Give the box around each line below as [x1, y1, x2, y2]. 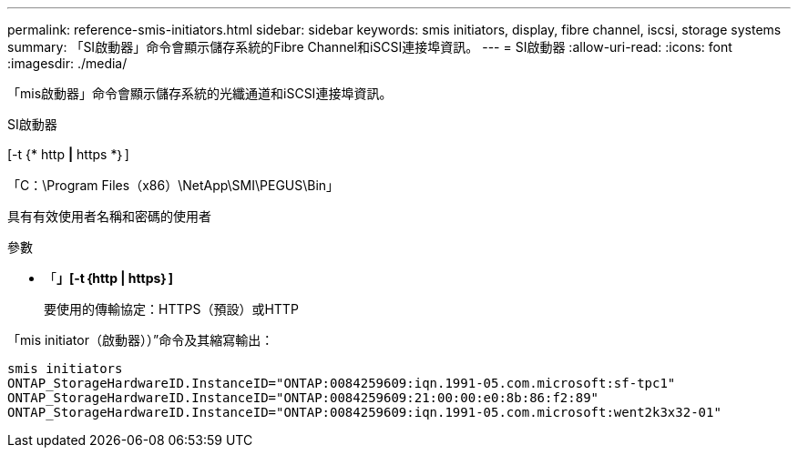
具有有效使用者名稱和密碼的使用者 [7, 208, 211, 224]
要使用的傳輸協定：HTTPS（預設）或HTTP [44, 301, 299, 317]
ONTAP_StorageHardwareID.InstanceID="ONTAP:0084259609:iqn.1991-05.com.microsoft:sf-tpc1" [7, 376, 676, 390]
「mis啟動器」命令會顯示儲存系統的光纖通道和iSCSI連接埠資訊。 [7, 86, 393, 101]
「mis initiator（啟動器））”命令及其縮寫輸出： [7, 332, 274, 348]
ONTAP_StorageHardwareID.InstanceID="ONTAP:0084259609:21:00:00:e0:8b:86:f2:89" [7, 390, 599, 405]
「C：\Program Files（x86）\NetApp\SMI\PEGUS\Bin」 [7, 177, 340, 193]
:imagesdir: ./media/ [7, 56, 128, 71]
